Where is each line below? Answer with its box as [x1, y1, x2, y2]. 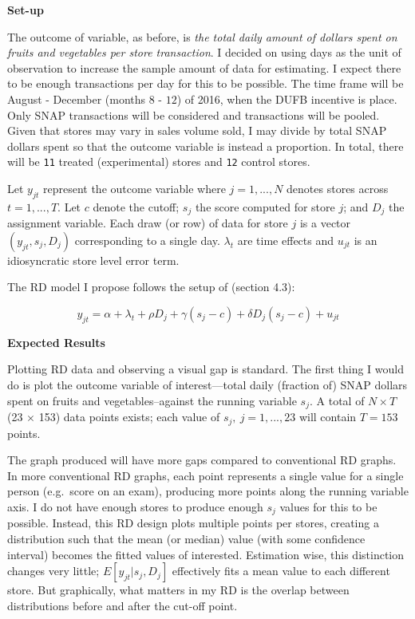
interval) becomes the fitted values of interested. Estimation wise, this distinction [7, 546, 405, 562]
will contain [298, 408, 357, 425]
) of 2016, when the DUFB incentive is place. [176, 90, 397, 107]
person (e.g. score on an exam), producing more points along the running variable [7, 483, 409, 499]
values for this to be [279, 498, 377, 515]
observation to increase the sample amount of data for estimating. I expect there [7, 59, 401, 76]
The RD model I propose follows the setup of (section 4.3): [7, 278, 295, 295]
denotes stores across [287, 180, 389, 196]
